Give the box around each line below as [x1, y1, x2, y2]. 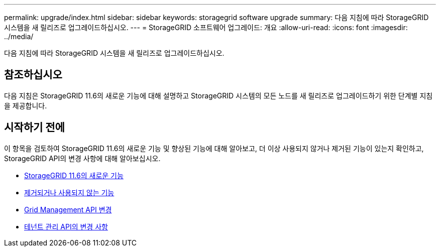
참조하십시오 [4, 68, 62, 81]
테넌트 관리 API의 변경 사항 [24, 222, 108, 231]
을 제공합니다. [4, 101, 47, 110]
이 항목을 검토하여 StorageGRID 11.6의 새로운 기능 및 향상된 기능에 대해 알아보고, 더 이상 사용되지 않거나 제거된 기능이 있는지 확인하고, [4, 144, 424, 153]
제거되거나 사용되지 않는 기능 [24, 188, 115, 197]
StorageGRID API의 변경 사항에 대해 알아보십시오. [4, 154, 161, 163]
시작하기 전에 [4, 121, 65, 134]
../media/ [4, 32, 34, 41]
